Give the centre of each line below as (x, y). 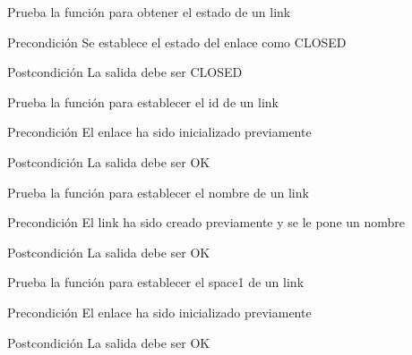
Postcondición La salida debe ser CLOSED (125, 72)
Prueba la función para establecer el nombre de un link (158, 192)
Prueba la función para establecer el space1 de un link (156, 282)
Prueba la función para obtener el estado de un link (149, 12)
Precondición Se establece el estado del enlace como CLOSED (177, 42)
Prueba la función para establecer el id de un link (143, 101)
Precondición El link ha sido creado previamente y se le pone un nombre (206, 222)
